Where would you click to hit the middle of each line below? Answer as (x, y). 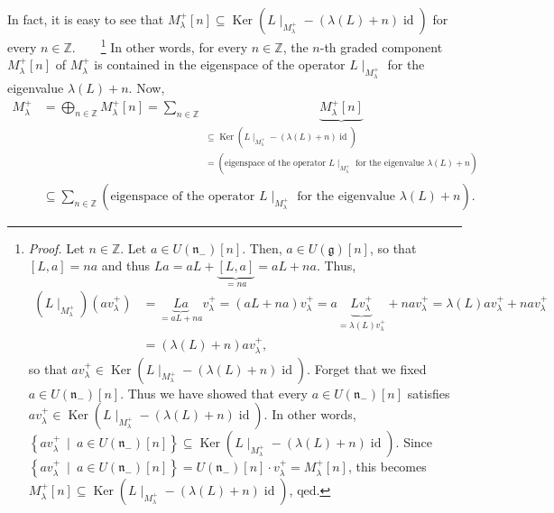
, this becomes (387, 467)
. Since (414, 442)
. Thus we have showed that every (214, 393)
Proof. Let (56, 247)
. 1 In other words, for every (160, 46)
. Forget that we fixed (367, 368)
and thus (126, 266)
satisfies (429, 393)
